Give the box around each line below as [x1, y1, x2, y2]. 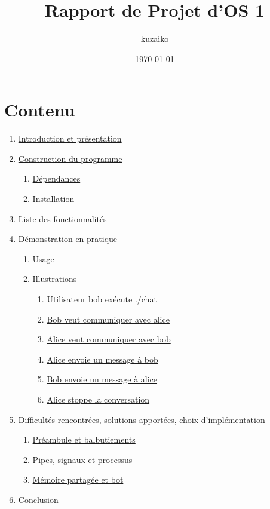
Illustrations [32, 272, 77, 285]
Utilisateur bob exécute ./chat [47, 293, 157, 305]
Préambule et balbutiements [32, 433, 136, 446]
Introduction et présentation [18, 132, 122, 145]
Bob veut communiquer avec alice [47, 312, 170, 325]
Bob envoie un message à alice [47, 373, 158, 385]
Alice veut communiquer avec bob [47, 333, 171, 345]
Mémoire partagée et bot [32, 473, 124, 486]
